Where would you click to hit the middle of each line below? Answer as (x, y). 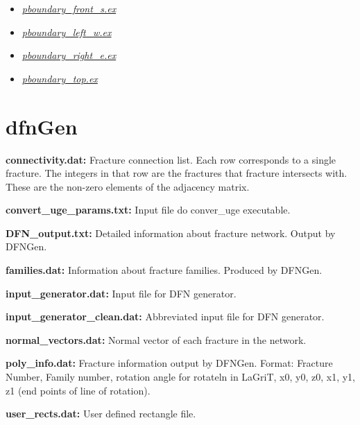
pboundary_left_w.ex (67, 32)
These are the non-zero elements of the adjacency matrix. (128, 186)
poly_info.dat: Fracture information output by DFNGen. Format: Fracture (169, 363)
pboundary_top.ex (60, 78)
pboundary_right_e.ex (69, 55)
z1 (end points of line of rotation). (78, 390)
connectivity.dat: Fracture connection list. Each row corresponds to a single (171, 159)
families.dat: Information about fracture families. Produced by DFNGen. (164, 270)
